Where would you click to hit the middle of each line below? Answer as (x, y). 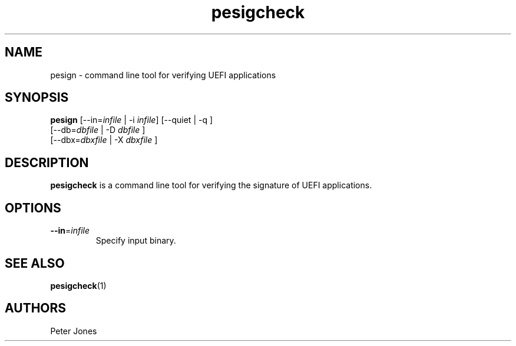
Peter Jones (74, 331)
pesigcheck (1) (78, 285)
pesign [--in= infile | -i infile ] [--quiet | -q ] (132, 120)
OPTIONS (33, 208)
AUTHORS (36, 308)
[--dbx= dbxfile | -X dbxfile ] (104, 140)
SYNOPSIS (37, 98)
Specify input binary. (136, 241)
